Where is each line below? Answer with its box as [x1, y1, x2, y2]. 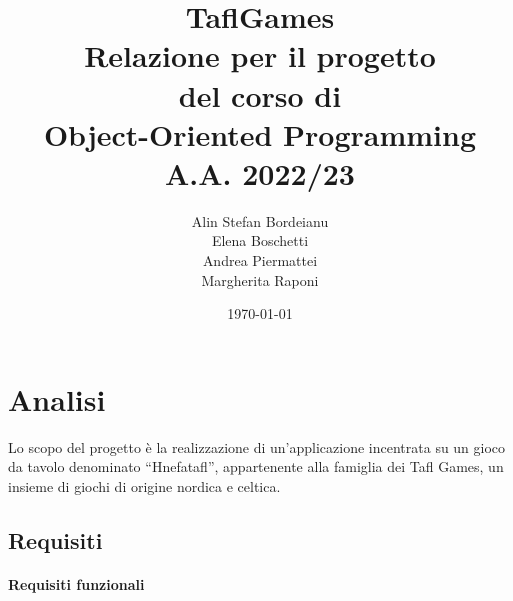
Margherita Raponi [201, 269, 319, 290]
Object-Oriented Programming [43, 113, 477, 154]
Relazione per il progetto [84, 35, 436, 76]
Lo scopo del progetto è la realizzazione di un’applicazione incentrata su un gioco [8, 436, 506, 457]
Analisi [8, 378, 106, 419]
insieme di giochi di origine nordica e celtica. [8, 475, 281, 496]
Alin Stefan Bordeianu [191, 210, 329, 231]
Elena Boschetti [211, 230, 309, 251]
